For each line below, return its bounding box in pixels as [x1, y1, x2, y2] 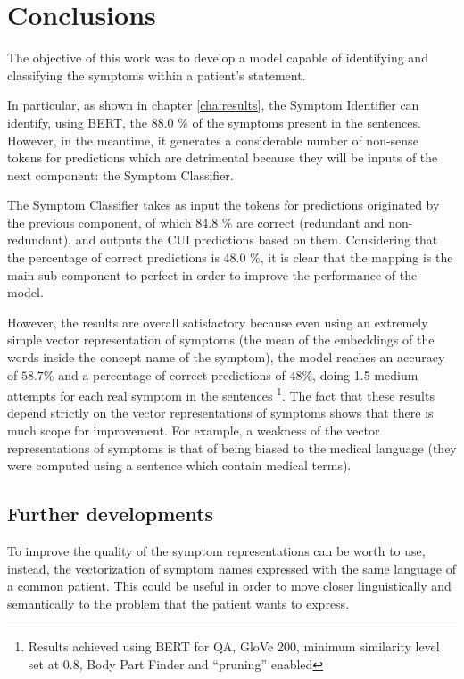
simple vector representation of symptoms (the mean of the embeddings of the [7, 330, 435, 349]
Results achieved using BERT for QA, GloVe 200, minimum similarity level [28, 637, 440, 656]
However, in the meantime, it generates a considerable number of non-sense [7, 130, 418, 149]
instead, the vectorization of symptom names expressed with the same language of [7, 559, 456, 577]
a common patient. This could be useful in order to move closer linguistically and [7, 576, 452, 595]
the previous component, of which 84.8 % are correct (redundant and [7, 212, 385, 231]
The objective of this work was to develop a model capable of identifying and [7, 48, 428, 67]
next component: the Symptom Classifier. [7, 165, 234, 184]
